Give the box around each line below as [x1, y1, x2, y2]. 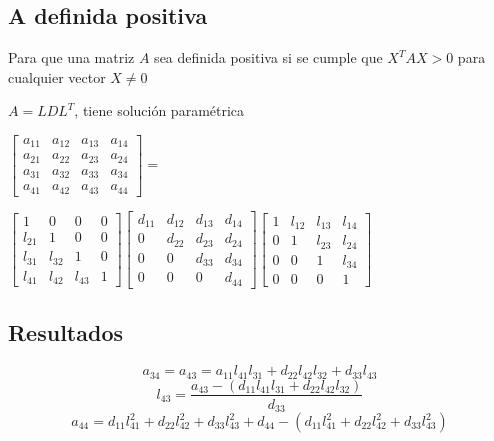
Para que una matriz [8, 47, 135, 68]
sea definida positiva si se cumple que [154, 47, 383, 68]
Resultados [8, 317, 123, 348]
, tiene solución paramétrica [74, 100, 245, 121]
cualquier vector [8, 66, 106, 87]
